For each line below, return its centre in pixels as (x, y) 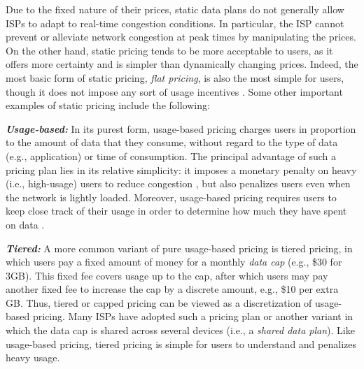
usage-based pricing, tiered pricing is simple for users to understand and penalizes (181, 343)
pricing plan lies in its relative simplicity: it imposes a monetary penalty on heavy (181, 169)
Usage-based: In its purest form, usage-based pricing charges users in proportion (181, 128)
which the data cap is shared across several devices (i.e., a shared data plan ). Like (180, 330)
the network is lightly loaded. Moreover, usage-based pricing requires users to (171, 197)
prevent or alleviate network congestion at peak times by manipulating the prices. (181, 37)
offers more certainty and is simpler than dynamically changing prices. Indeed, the (182, 64)
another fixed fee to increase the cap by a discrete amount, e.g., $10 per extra (172, 289)
